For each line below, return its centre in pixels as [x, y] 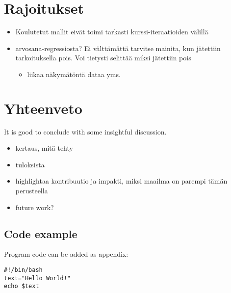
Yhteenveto [43, 108]
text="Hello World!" [38, 278]
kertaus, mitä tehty [44, 148]
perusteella [32, 190]
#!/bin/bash [23, 270]
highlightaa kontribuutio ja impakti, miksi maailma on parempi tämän [121, 181]
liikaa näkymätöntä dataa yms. [74, 74]
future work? [35, 207]
